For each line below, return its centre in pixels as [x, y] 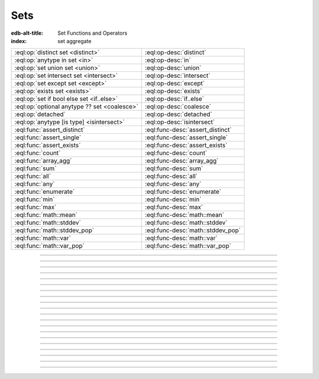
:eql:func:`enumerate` [45, 192]
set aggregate [74, 41]
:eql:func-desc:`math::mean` [185, 215]
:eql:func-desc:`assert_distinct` [188, 130]
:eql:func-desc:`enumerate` [183, 192]
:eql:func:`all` [33, 176]
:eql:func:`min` [35, 199]
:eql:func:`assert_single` [48, 137]
